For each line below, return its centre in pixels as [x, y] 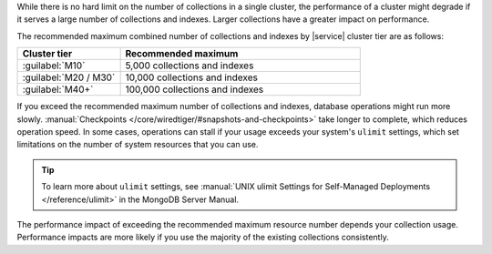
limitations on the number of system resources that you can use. [138, 145]
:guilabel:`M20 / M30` [69, 77]
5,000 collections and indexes [190, 66]
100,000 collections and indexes [195, 89]
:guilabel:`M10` [54, 66]
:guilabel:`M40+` [58, 89]
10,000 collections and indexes [192, 77]
